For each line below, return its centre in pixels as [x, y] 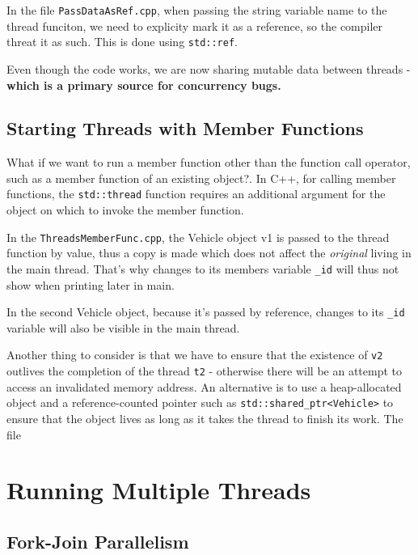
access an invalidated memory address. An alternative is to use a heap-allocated [204, 386]
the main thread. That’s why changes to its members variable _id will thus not [203, 268]
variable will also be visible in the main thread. [123, 327]
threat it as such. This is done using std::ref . [122, 42]
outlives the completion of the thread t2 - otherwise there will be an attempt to [205, 371]
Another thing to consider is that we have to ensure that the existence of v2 [195, 355]
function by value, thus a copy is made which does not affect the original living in [209, 253]
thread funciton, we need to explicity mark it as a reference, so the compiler [195, 25]
